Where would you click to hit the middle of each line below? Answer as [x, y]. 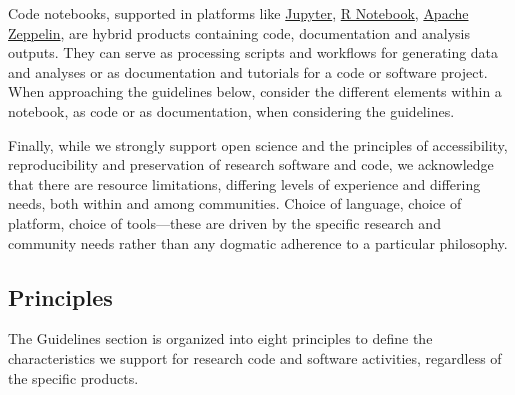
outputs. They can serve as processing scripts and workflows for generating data [253, 52]
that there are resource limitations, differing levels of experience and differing [244, 183]
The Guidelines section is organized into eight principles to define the [220, 338]
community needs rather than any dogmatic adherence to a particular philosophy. [258, 242]
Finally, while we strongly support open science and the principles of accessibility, [258, 144]
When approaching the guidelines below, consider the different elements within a [255, 91]
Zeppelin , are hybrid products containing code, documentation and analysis [239, 32]
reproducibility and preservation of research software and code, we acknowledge [251, 164]
